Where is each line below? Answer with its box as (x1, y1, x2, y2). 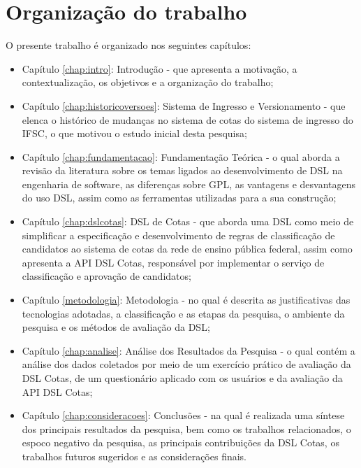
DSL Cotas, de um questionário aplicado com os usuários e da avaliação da (22, 371, 343, 385)
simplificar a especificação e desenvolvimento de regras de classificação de (22, 227, 335, 242)
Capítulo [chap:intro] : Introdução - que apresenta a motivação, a (22, 61, 297, 76)
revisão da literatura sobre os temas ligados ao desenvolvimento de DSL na (22, 163, 343, 178)
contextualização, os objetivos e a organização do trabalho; (22, 75, 274, 90)
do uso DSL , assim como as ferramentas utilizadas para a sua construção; (22, 190, 337, 205)
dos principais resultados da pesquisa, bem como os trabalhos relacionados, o (22, 421, 351, 436)
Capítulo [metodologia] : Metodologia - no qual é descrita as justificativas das (22, 292, 351, 307)
